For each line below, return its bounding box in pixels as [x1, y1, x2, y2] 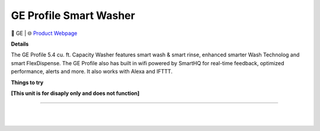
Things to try [11, 79, 44, 86]
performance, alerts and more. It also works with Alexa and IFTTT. [11, 68, 173, 75]
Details [11, 40, 29, 47]
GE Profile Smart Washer [11, 9, 136, 22]
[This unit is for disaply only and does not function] [11, 90, 140, 97]
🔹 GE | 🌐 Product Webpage [11, 30, 78, 37]
